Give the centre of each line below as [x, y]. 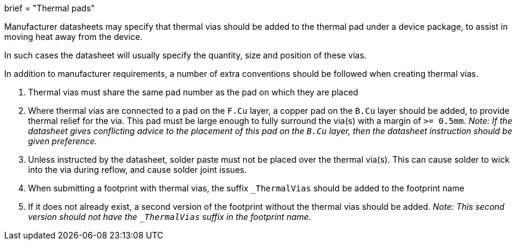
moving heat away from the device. [73, 37]
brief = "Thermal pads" [49, 8]
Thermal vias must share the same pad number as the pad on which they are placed [193, 92]
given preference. [63, 141]
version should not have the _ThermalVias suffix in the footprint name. [170, 217]
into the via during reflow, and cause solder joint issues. [137, 170]
